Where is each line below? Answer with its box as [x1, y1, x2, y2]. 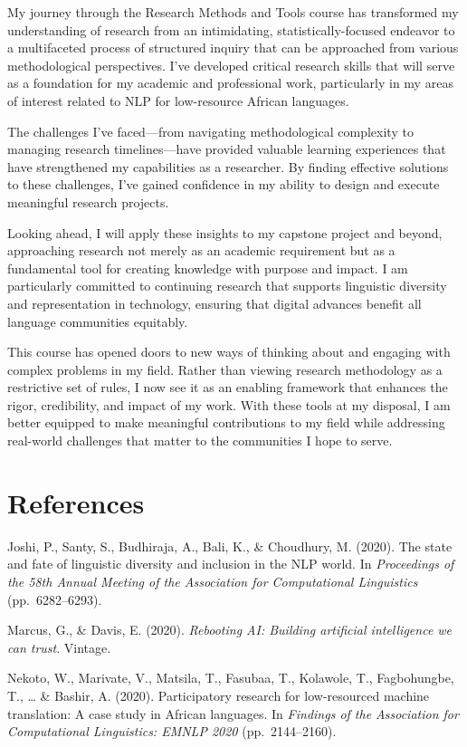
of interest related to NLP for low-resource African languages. [7, 91, 349, 110]
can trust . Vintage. [7, 637, 111, 656]
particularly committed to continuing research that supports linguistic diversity [7, 276, 447, 295]
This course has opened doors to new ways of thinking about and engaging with [7, 342, 451, 361]
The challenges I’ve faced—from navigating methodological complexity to [7, 121, 414, 140]
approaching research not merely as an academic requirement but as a [7, 241, 396, 260]
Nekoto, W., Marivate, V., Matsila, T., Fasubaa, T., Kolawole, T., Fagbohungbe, [7, 668, 454, 687]
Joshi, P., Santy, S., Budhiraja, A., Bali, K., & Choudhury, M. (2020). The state [7, 536, 453, 555]
